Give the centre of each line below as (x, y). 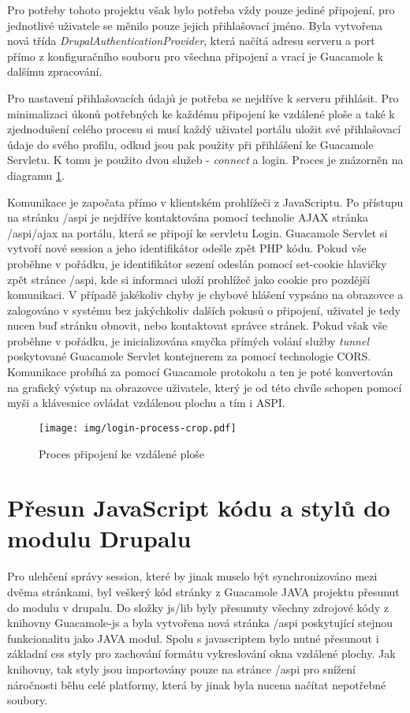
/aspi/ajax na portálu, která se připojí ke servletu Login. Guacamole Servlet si (198, 232)
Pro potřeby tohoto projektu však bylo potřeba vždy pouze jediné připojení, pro (201, 9)
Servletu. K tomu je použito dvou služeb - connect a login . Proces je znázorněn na (205, 160)
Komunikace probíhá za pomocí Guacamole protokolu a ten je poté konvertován (200, 372)
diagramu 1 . (36, 175)
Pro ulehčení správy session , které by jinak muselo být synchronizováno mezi (192, 576)
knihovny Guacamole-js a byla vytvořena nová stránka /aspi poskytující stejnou (200, 623)
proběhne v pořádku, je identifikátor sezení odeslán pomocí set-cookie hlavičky (197, 263)
